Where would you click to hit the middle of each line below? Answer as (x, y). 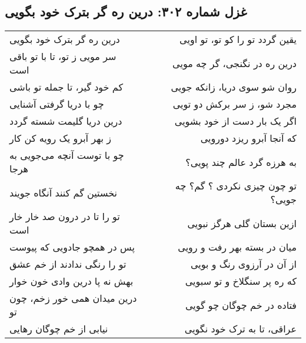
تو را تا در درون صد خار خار (65, 217)
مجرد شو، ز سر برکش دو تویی (235, 104)
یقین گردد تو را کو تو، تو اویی (238, 39)
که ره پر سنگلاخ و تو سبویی (241, 281)
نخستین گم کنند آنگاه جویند (63, 192)
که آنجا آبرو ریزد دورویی (248, 138)
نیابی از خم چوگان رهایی (59, 329)
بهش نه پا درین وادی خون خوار (71, 281)
